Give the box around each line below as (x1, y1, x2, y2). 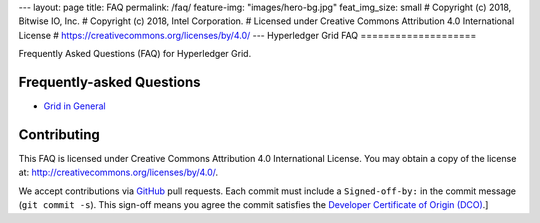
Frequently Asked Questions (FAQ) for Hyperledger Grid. (18, 48, 252, 60)
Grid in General (43, 100, 106, 112)
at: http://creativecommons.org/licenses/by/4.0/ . (18, 166, 219, 179)
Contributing (18, 126, 100, 143)
